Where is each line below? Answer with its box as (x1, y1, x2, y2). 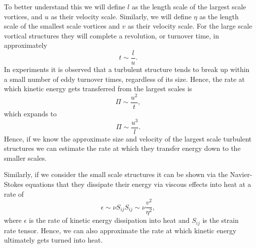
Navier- (230, 169, 253, 179)
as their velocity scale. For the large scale (127, 21, 253, 31)
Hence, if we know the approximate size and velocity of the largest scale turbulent (4, 133, 252, 143)
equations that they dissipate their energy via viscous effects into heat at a (25, 179, 252, 189)
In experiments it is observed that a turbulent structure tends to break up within (4, 64, 250, 74)
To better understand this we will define (4, 1, 125, 11)
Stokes (4, 179, 23, 189)
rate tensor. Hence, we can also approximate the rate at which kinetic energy (4, 225, 237, 235)
